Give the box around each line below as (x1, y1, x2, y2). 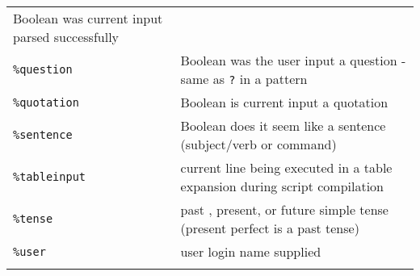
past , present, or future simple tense (180, 200, 388, 219)
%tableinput (13, 170, 86, 183)
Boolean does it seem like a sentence (180, 116, 386, 135)
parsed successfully (13, 27, 120, 46)
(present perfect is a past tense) (180, 219, 359, 237)
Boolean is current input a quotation (180, 93, 388, 111)
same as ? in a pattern (180, 69, 308, 88)
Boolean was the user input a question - (180, 51, 406, 69)
